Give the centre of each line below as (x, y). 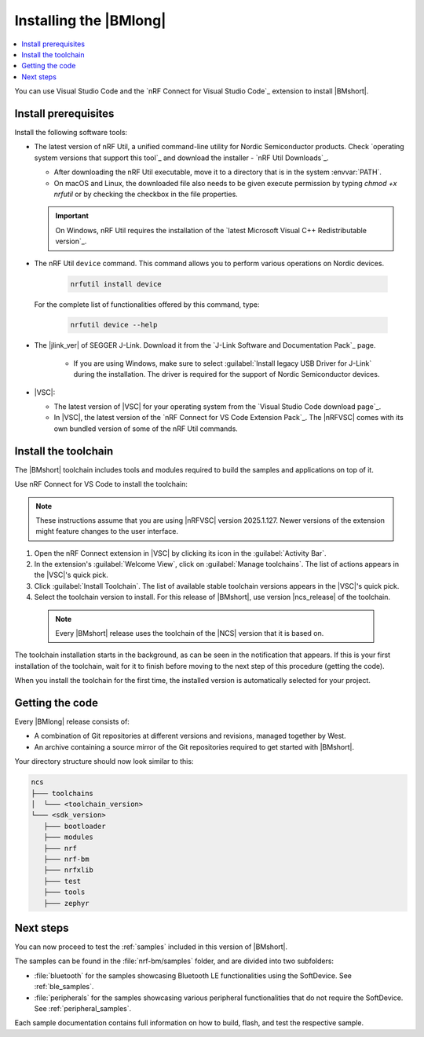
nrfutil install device (116, 284)
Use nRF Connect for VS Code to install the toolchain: (101, 484)
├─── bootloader (75, 826)
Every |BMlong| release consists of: (72, 721)
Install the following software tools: (71, 133)
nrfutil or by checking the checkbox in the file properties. (146, 194)
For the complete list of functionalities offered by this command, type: (147, 304)
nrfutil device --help (114, 325)
